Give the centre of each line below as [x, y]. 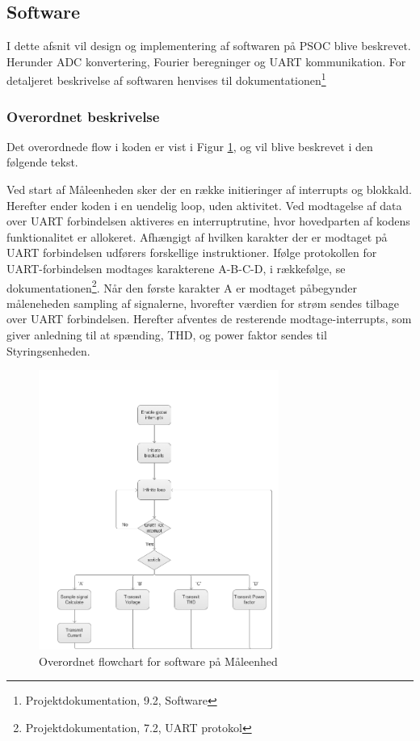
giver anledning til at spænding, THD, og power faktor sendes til [167, 335]
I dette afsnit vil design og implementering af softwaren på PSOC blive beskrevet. [209, 46]
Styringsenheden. [48, 350]
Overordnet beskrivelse [83, 116]
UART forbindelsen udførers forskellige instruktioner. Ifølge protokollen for [192, 253]
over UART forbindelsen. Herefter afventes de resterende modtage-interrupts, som [209, 319]
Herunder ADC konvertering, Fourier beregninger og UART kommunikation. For [206, 61]
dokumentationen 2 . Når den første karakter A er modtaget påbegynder [182, 286]
